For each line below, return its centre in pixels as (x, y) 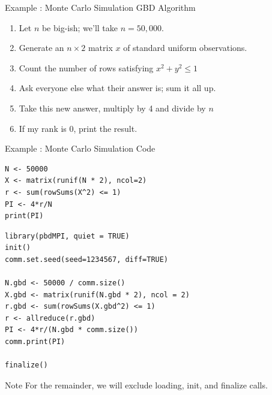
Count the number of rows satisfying (86, 67)
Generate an (41, 48)
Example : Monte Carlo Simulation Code (80, 148)
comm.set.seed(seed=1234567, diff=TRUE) (87, 259)
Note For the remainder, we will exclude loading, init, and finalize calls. (136, 385)
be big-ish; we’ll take (80, 27)
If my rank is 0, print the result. (78, 128)
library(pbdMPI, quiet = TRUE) (67, 236)
